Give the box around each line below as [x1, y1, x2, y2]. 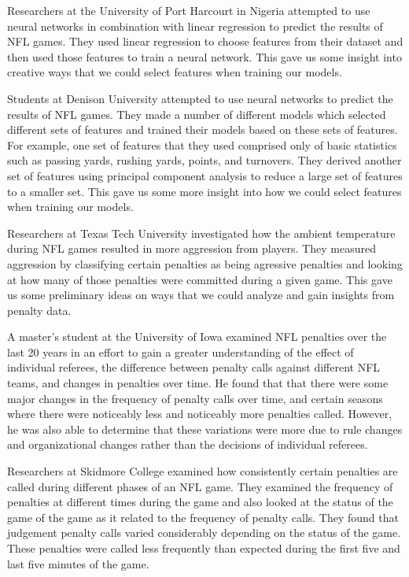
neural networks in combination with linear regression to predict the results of [7, 17, 383, 34]
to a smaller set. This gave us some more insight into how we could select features [7, 183, 402, 199]
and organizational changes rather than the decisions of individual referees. [7, 436, 368, 453]
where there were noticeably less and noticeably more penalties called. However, [7, 405, 392, 422]
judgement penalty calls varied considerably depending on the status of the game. [7, 524, 401, 541]
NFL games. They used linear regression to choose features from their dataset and [7, 33, 403, 50]
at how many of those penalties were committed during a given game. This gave [7, 271, 392, 287]
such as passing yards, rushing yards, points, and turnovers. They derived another [7, 152, 402, 168]
